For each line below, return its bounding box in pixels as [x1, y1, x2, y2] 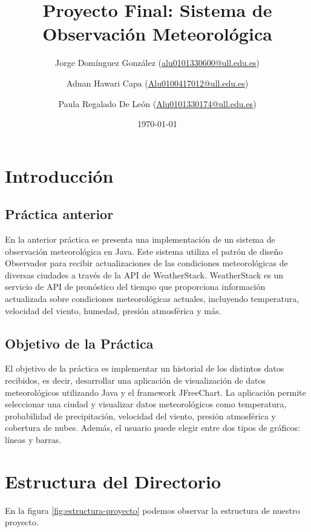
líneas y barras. [5, 433, 62, 445]
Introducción [5, 163, 114, 188]
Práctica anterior [5, 205, 114, 223]
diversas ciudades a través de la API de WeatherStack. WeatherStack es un [5, 268, 283, 281]
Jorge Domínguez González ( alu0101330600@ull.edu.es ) [55, 56, 260, 69]
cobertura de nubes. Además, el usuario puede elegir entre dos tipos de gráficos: [5, 421, 300, 434]
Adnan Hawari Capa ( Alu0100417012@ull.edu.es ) [66, 76, 249, 89]
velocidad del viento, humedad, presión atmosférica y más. [5, 304, 221, 317]
